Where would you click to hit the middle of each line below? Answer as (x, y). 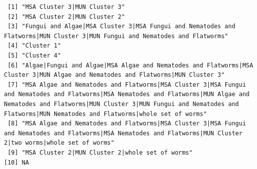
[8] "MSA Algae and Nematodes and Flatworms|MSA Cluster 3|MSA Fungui (127, 124)
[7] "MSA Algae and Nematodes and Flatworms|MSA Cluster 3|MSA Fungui (127, 84)
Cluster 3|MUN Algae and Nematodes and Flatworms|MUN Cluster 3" (114, 75)
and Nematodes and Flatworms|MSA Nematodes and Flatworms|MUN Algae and (127, 94)
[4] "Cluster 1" (34, 46)
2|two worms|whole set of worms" (59, 143)
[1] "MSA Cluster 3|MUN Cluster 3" (66, 7)
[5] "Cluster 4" (34, 55)
